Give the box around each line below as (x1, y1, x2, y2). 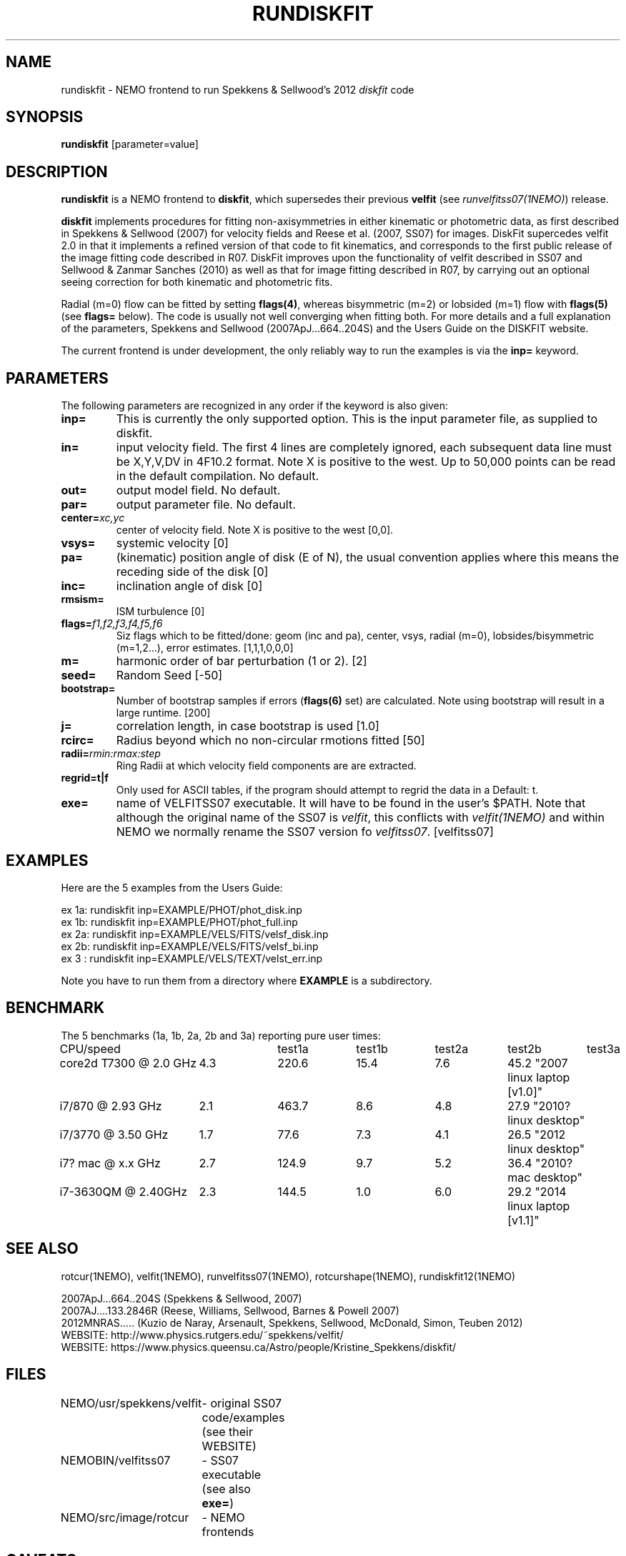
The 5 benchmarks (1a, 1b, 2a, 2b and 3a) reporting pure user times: (61, 1029, 381, 1042)
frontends (202, 1524, 254, 1539)
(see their (202, 1424, 253, 1439)
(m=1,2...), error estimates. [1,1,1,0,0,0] (116, 642, 294, 654)
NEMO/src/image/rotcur (60, 1510, 189, 1525)
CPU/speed (59, 1041, 121, 1056)
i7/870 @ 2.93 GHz (59, 1098, 162, 1113)
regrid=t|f (61, 772, 109, 784)
